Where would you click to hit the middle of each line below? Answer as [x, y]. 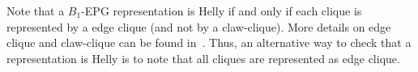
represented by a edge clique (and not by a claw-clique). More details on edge [199, 26]
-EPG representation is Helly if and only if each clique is [222, 11]
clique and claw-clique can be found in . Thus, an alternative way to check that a [209, 42]
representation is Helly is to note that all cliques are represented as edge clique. [203, 58]
